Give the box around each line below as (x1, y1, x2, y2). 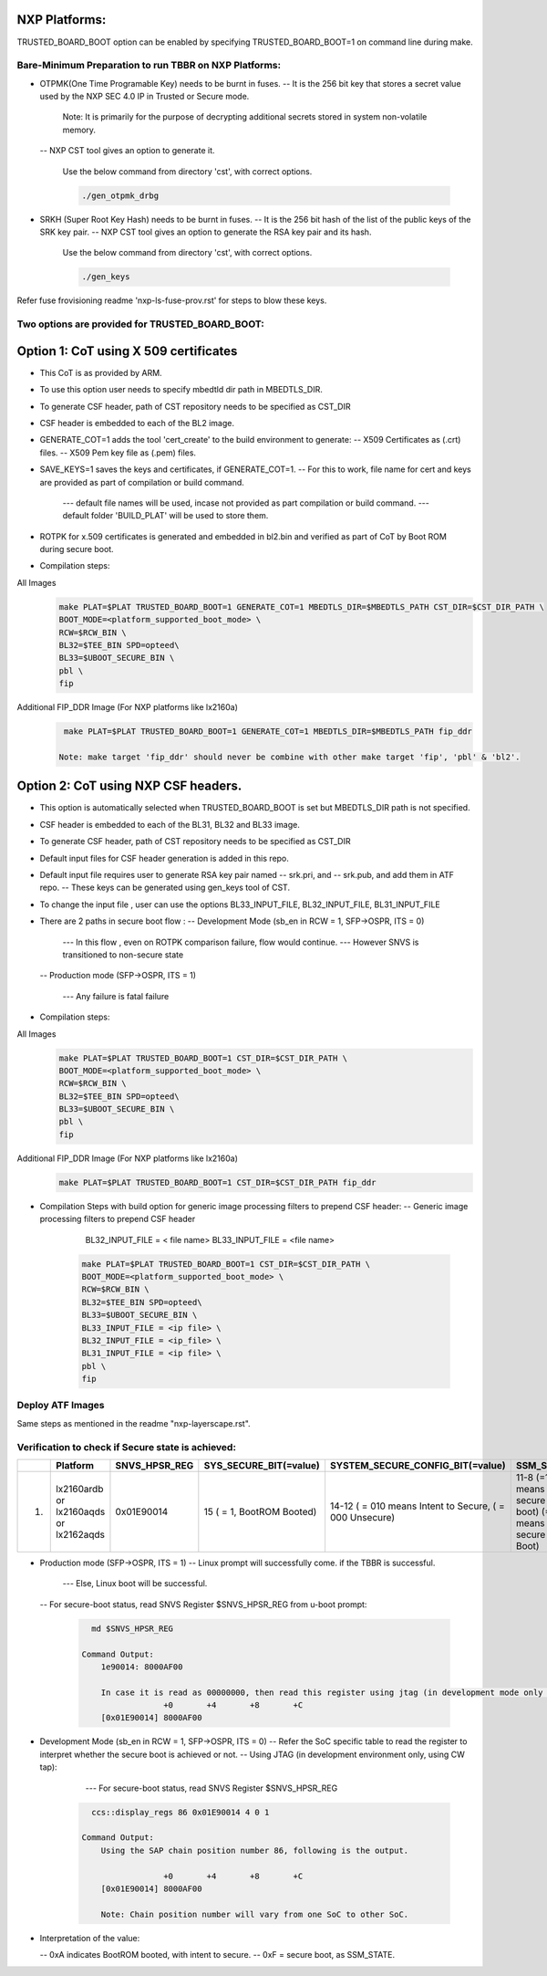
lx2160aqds (56, 1505, 106, 1518)
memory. (62, 124, 96, 135)
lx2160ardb (56, 1482, 104, 1495)
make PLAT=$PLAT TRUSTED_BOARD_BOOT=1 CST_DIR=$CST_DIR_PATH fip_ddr (58, 1177, 377, 1187)
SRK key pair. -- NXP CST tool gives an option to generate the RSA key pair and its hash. (39, 226, 372, 237)
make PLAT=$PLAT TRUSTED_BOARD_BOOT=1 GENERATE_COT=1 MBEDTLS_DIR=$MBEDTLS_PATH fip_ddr (64, 727, 473, 737)
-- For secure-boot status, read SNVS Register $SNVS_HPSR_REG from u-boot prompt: (39, 1598, 367, 1610)
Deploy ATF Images (16, 1399, 105, 1412)
